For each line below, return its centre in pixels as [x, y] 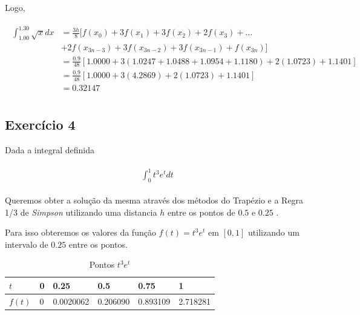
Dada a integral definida [50, 150]
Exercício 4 [40, 124]
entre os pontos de [201, 212]
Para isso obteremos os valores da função [80, 232]
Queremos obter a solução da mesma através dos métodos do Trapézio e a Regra [154, 200]
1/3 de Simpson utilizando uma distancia [81, 212]
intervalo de [27, 244]
